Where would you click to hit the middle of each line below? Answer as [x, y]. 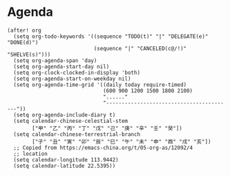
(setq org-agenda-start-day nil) [61, 66]
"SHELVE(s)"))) [29, 55]
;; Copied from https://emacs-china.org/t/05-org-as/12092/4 [103, 148]
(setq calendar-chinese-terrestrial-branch [77, 134]
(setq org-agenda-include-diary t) [65, 115]
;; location [31, 154]
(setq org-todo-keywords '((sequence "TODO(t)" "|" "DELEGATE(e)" [111, 36]
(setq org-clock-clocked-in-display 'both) [77, 72]
